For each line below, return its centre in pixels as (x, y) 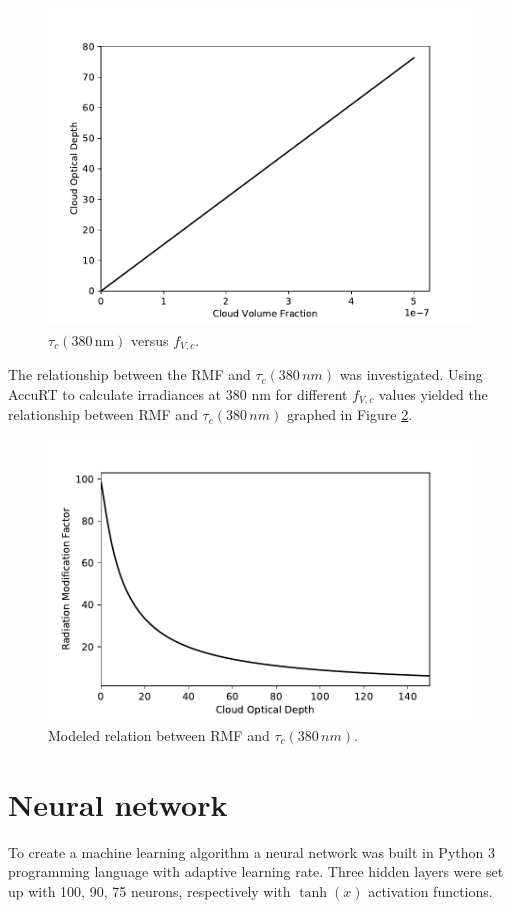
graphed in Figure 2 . (349, 414)
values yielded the (433, 393)
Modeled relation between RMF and (159, 734)
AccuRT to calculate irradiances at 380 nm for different (178, 393)
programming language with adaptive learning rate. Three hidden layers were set (256, 871)
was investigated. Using (411, 374)
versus (150, 339)
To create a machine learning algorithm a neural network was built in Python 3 (251, 851)
